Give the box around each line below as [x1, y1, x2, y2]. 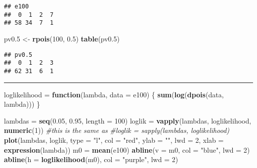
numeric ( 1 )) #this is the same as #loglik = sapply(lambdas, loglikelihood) [4, 125, 230, 135]
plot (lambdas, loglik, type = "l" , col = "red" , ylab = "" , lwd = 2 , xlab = [4, 134, 224, 145]
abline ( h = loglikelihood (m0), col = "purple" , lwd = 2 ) [4, 154, 178, 165]
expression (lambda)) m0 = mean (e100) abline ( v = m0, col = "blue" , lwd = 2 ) [4, 144, 250, 155]
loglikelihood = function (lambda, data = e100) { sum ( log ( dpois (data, [4, 89, 224, 99]
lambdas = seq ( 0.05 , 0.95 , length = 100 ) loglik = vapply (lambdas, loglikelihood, [4, 115, 252, 126]
